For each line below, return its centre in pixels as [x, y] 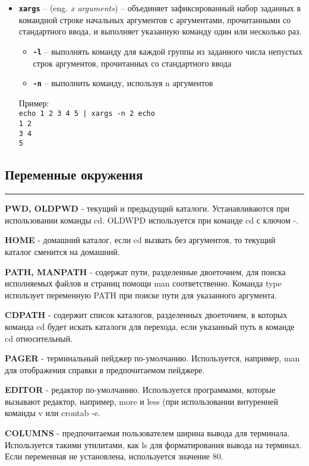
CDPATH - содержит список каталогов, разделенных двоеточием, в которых [146, 315]
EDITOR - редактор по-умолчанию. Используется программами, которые [140, 390]
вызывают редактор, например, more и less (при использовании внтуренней [141, 401]
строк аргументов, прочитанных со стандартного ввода [132, 63]
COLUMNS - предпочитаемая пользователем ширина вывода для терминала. [147, 433]
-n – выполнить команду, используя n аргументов [123, 83]
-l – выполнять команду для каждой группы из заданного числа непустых [168, 51]
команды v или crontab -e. [53, 413]
